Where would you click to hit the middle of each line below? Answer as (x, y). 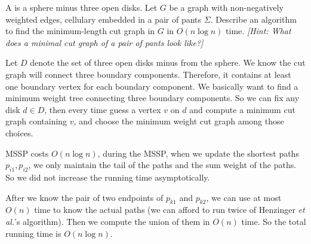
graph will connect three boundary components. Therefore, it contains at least (148, 74)
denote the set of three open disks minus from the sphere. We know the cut (168, 62)
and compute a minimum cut (242, 109)
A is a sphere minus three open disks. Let (81, 7)
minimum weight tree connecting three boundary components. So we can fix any (153, 98)
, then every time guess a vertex (103, 109)
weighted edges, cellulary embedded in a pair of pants (104, 19)
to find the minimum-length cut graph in (80, 31)
